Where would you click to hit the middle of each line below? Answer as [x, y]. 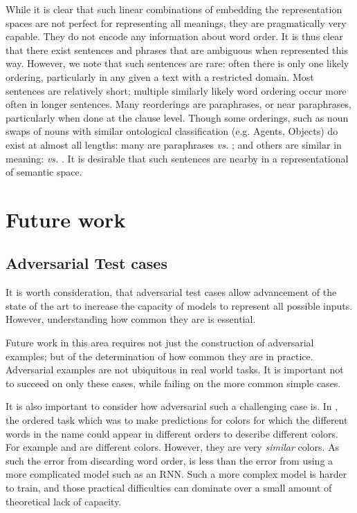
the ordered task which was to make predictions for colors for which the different [177, 420]
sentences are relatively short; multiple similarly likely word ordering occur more [176, 90]
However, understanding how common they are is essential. [131, 319]
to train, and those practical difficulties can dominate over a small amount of [169, 488]
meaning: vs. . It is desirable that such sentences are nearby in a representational [177, 158]
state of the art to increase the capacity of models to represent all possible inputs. [179, 305]
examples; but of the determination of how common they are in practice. [159, 356]
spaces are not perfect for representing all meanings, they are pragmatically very [176, 22]
